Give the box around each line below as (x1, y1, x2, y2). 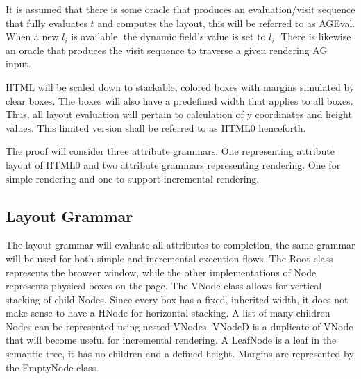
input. (6, 56, 31, 71)
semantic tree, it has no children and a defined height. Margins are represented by (6, 346, 354, 361)
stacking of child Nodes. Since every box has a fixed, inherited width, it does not (6, 292, 349, 306)
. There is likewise (274, 29, 351, 44)
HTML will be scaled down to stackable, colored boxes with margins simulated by (6, 79, 355, 94)
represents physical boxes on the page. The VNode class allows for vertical (6, 278, 322, 293)
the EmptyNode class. (6, 360, 99, 374)
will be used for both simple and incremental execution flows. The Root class (6, 251, 333, 265)
